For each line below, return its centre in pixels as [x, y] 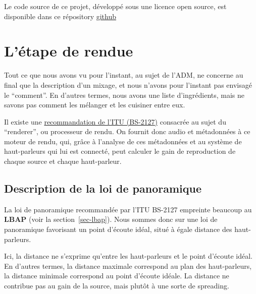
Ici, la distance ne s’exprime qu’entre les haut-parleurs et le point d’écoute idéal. [128, 256]
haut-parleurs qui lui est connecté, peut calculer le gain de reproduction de [120, 151]
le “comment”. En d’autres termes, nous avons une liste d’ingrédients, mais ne [124, 95]
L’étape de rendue [69, 51]
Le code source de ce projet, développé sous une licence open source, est [115, 6]
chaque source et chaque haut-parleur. [63, 161]
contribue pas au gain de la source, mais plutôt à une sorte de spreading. [117, 286]
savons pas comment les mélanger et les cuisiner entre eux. [95, 105]
